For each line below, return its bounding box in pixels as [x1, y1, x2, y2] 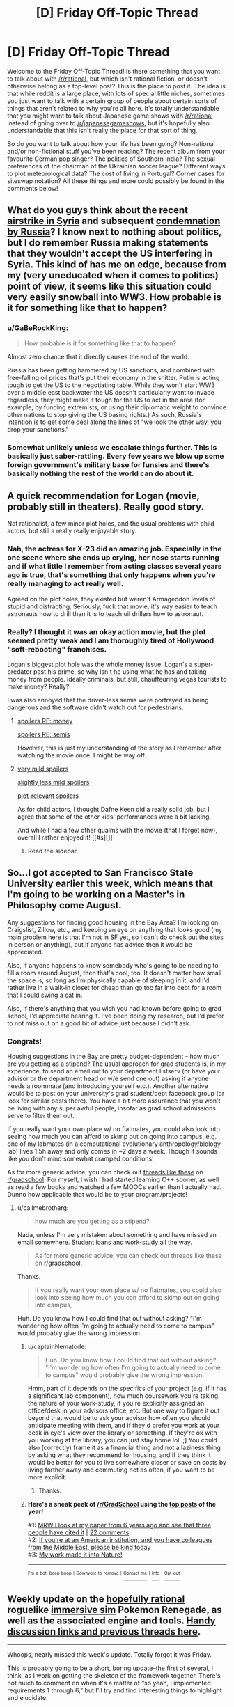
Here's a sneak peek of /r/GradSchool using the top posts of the [27, 1500, 217, 1509]
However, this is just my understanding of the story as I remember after [17, 744, 221, 752]
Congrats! [7, 1036, 42, 1046]
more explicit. [27, 1473, 68, 1481]
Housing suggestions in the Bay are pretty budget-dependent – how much [7, 1053, 220, 1061]
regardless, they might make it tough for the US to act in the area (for [7, 395, 205, 404]
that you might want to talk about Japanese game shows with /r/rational [7, 111, 213, 120]
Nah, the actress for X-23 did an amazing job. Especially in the [7, 544, 222, 554]
